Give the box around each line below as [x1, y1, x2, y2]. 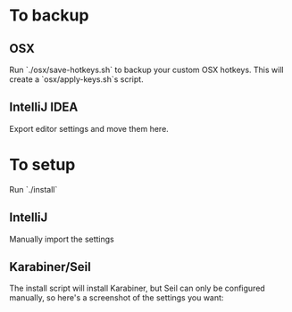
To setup [9, 155, 76, 175]
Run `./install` [9, 184, 58, 194]
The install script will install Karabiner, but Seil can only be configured [9, 283, 265, 294]
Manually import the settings [9, 234, 114, 244]
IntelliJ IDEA [9, 100, 79, 115]
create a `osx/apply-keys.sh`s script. [9, 74, 145, 85]
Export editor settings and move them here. [9, 123, 170, 134]
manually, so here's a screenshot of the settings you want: [9, 292, 224, 303]
